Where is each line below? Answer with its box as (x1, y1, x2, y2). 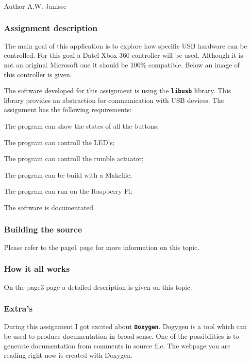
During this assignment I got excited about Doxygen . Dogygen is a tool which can (4, 321, 247, 331)
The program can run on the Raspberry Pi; (4, 186, 133, 196)
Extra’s (4, 302, 33, 314)
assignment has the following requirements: (4, 104, 132, 115)
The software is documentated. (4, 202, 96, 212)
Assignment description (4, 21, 98, 33)
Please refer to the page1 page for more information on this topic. (4, 242, 200, 252)
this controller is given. (4, 69, 72, 79)
